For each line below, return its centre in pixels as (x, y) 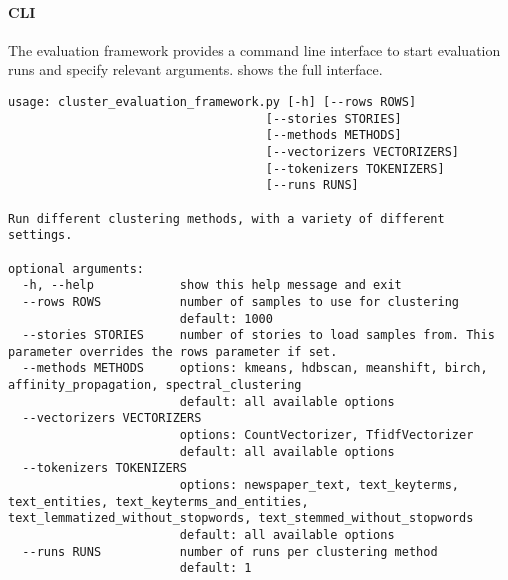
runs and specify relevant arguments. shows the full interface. (195, 69)
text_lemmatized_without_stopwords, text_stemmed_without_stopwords (241, 518)
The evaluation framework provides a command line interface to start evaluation (254, 49)
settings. (40, 235)
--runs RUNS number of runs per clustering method (230, 551)
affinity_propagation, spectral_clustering (155, 385)
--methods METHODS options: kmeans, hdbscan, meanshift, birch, (255, 368)
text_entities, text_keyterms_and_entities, (158, 501)
